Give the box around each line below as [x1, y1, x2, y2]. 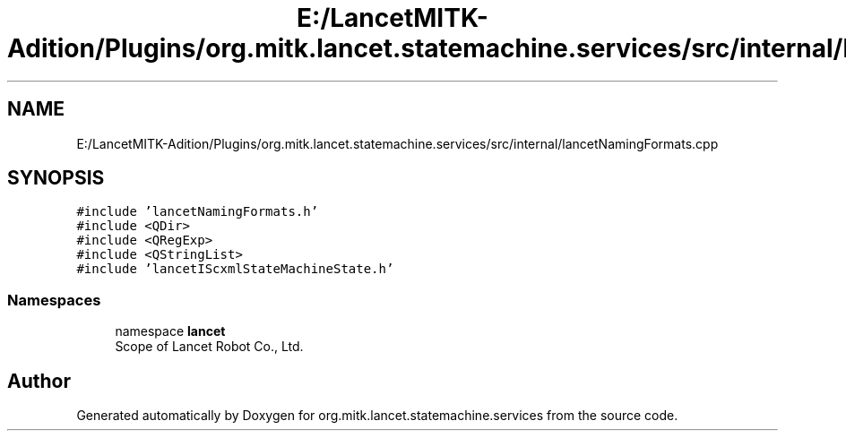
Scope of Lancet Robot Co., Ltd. [115, 339, 304, 355]
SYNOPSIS [7, 167, 105, 190]
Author [7, 369, 71, 392]
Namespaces [7, 290, 101, 309]
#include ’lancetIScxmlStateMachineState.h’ [76, 262, 394, 277]
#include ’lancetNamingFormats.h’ [76, 204, 319, 219]
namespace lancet [115, 323, 226, 339]
